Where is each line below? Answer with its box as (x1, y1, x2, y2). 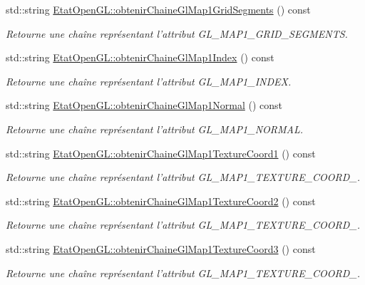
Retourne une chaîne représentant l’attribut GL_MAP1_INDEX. (6, 73, 292, 88)
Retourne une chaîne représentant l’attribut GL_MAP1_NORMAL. (6, 121, 304, 136)
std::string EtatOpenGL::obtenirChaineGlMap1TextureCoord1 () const (6, 145, 316, 160)
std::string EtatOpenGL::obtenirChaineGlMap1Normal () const (6, 98, 282, 113)
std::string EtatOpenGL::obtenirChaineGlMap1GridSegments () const (6, 2, 311, 16)
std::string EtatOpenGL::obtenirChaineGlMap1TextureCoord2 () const (6, 193, 316, 208)
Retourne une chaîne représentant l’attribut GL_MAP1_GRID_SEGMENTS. (6, 26, 348, 41)
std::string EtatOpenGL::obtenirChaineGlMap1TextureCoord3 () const (6, 241, 316, 256)
